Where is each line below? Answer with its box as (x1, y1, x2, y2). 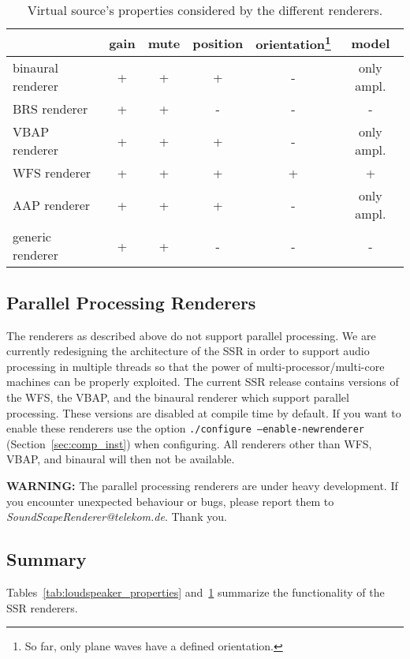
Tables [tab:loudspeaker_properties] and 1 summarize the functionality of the (6, 583, 385, 600)
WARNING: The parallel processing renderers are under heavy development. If (6, 477, 398, 493)
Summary (6, 547, 87, 571)
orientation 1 (255, 32, 331, 54)
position (192, 33, 244, 52)
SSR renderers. (6, 599, 78, 616)
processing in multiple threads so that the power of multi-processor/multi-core (6, 358, 385, 374)
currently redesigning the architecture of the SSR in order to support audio (6, 343, 370, 359)
